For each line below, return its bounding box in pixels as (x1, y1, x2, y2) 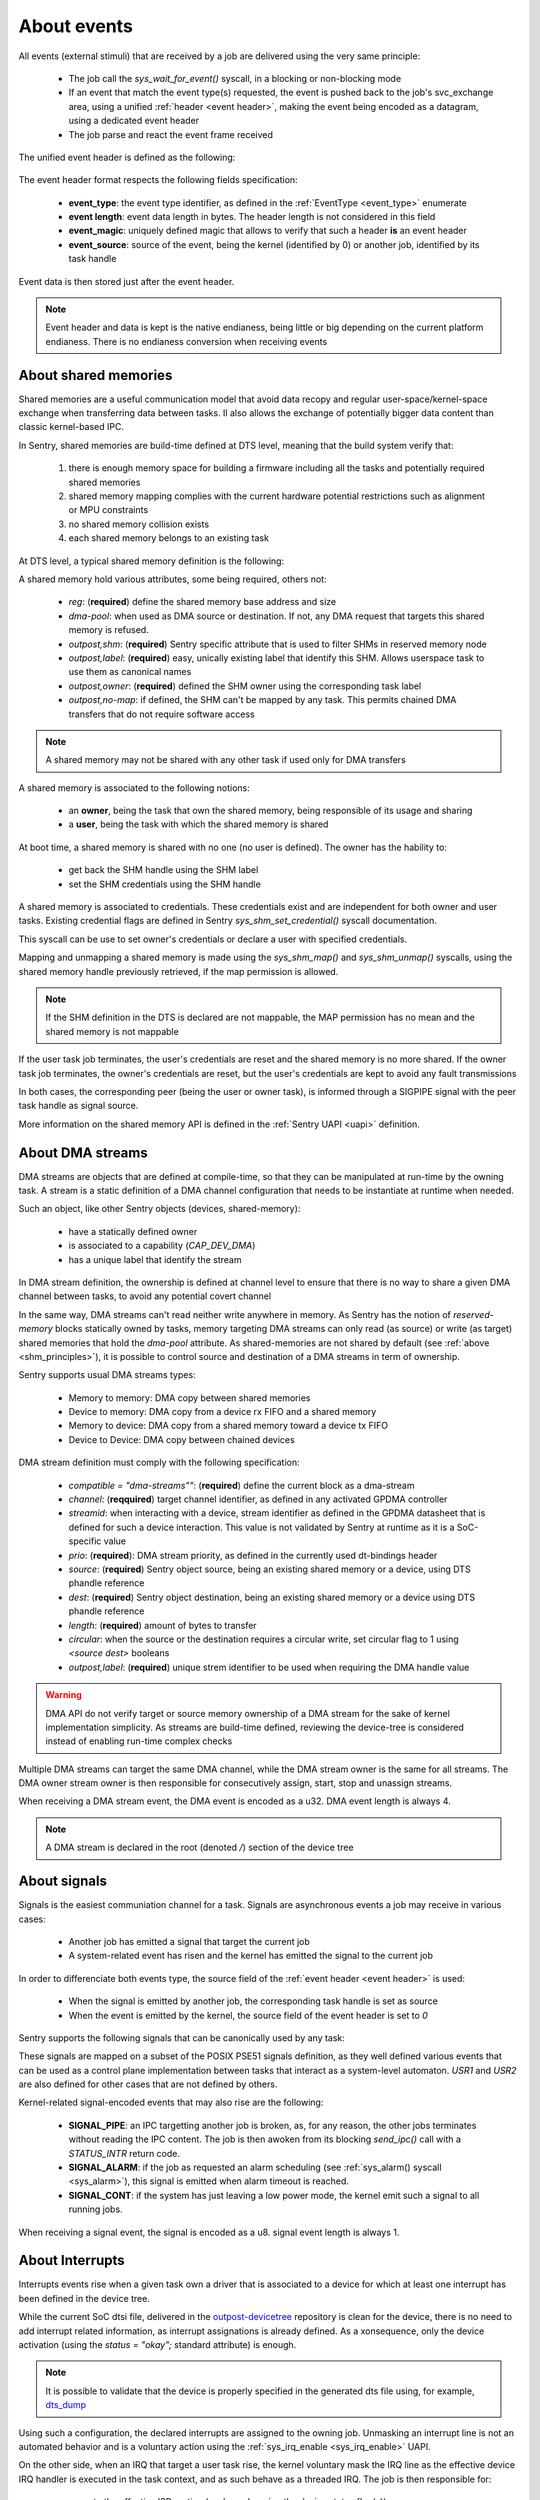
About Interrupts (18, 2252, 125, 2269)
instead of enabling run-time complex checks (45, 1735, 233, 1747)
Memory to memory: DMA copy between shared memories (68, 1391, 311, 1404)
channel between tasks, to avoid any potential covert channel (18, 1290, 272, 1302)
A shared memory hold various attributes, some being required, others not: (18, 573, 327, 585)
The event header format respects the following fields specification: (18, 174, 299, 186)
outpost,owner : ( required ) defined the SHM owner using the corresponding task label (68, 680, 422, 692)
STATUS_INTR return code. (68, 2147, 180, 2159)
